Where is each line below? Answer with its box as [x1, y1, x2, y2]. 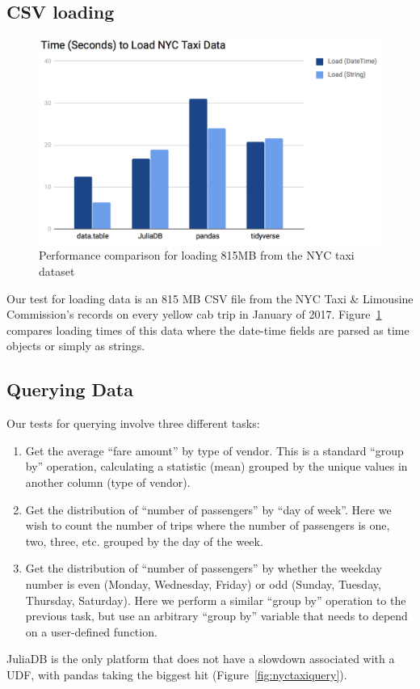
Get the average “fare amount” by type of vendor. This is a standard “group [25, 442, 404, 459]
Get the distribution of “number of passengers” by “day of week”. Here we [25, 501, 392, 518]
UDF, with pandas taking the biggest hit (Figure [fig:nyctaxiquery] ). [6, 666, 347, 683]
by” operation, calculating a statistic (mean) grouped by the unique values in [25, 458, 408, 475]
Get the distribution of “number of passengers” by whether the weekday [25, 560, 382, 577]
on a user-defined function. [25, 623, 157, 640]
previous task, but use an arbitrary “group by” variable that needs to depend [25, 607, 408, 624]
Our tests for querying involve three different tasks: [6, 415, 260, 432]
